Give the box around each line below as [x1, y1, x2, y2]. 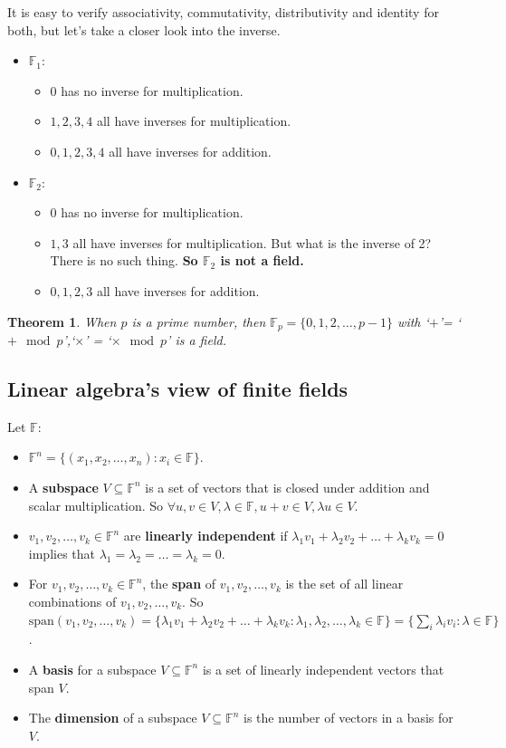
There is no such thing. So [50, 251, 198, 270]
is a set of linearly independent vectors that [202, 659, 444, 678]
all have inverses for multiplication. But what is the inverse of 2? [72, 233, 432, 252]
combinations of [28, 591, 117, 610]
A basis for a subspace [28, 659, 157, 678]
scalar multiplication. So [28, 495, 164, 514]
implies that [28, 543, 95, 562]
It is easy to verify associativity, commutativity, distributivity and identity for [7, 3, 439, 21]
